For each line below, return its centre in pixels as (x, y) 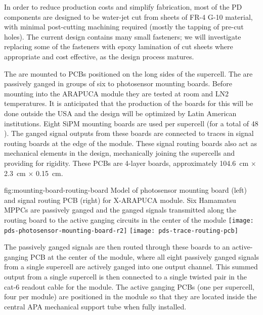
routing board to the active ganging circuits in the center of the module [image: (129, 219)
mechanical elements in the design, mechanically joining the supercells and (120, 153)
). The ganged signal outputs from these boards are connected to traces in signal (129, 133)
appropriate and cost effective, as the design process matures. (99, 56)
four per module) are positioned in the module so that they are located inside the (130, 296)
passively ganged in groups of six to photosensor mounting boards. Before (118, 83)
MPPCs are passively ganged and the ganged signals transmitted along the (120, 210)
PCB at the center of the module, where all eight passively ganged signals (145, 256)
